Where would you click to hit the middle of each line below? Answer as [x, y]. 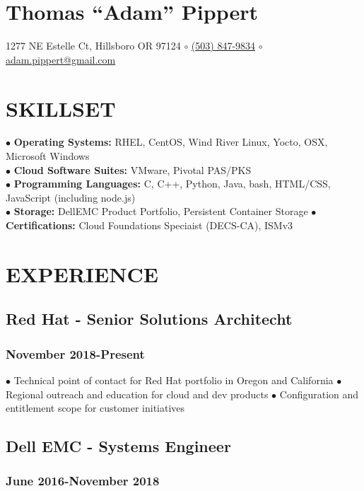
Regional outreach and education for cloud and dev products [137, 394]
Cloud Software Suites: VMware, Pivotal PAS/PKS [133, 169]
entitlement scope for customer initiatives [95, 408]
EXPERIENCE [82, 273]
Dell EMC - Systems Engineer [118, 446]
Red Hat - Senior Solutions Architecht [149, 319]
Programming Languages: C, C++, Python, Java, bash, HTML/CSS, [172, 184]
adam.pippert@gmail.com [61, 59]
